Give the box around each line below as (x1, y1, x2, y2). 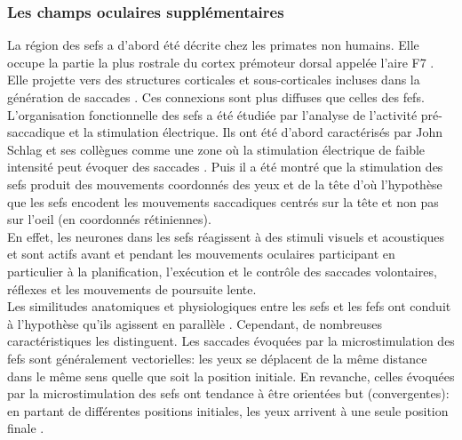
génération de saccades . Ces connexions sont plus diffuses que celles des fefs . (7, 88, 425, 106)
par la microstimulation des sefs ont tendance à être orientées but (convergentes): (7, 384, 450, 403)
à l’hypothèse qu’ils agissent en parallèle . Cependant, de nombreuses (7, 314, 383, 332)
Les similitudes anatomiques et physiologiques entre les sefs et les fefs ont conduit (7, 297, 451, 316)
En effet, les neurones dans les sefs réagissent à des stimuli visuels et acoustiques (7, 227, 445, 245)
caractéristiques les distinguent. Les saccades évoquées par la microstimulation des (7, 332, 455, 350)
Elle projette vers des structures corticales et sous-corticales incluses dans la (7, 70, 420, 89)
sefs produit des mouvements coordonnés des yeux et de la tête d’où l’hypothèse (7, 174, 442, 193)
